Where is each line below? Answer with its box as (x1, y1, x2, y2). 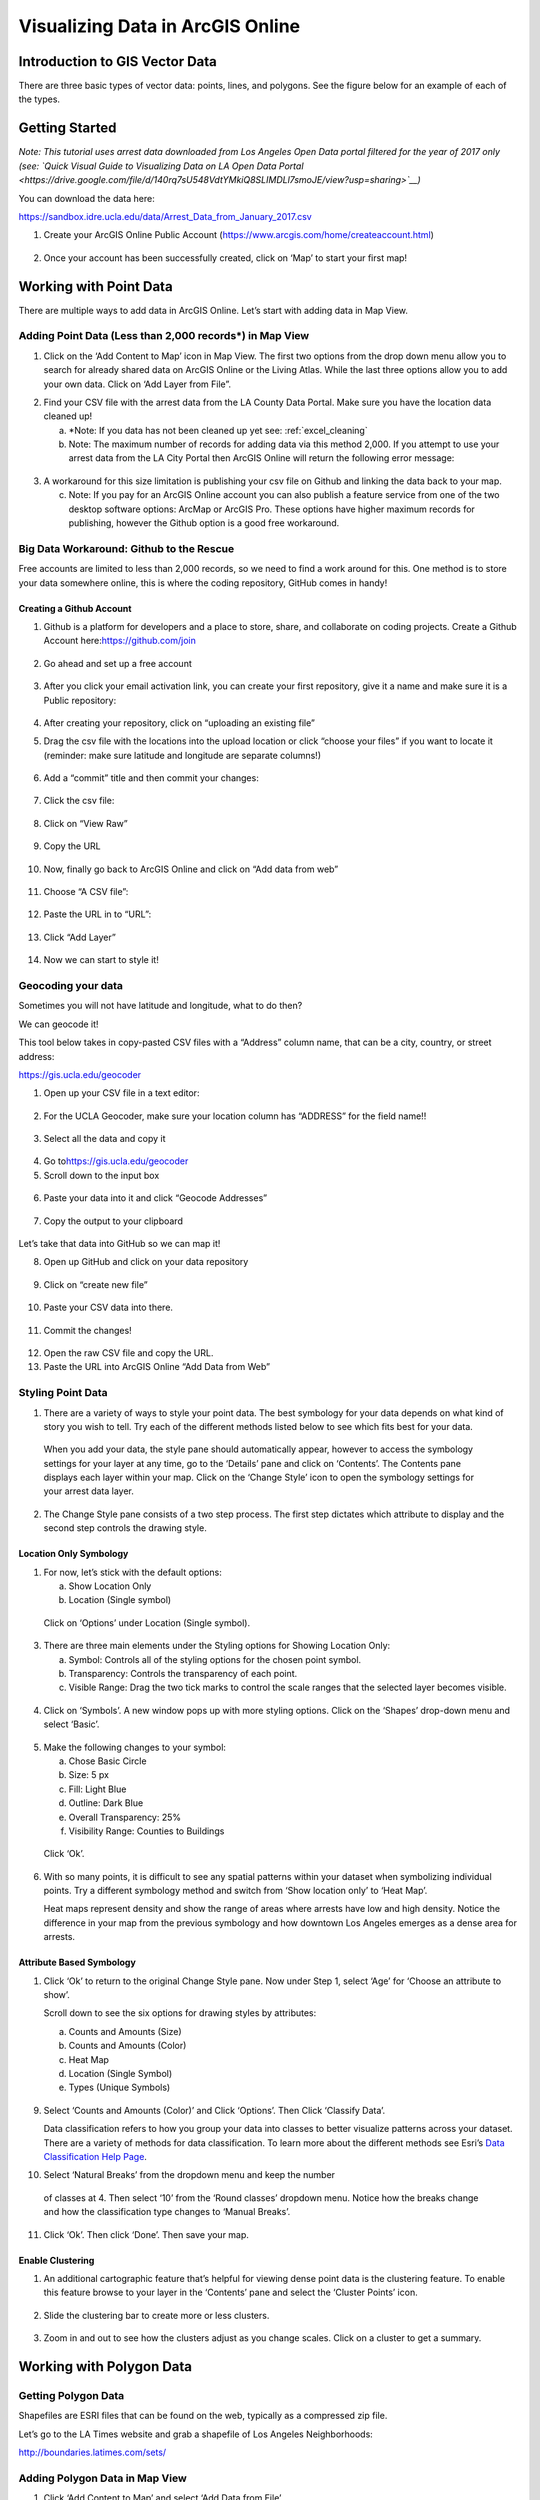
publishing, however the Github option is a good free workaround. (68, 517, 340, 529)
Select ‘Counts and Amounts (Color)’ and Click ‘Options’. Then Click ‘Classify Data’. (43, 2104, 386, 2116)
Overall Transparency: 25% (68, 1811, 182, 1823)
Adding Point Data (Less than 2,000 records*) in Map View (18, 329, 310, 343)
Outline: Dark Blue (68, 1797, 144, 1809)
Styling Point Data (18, 1386, 109, 1400)
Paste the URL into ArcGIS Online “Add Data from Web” (43, 1361, 270, 1373)
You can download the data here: (18, 192, 155, 204)
